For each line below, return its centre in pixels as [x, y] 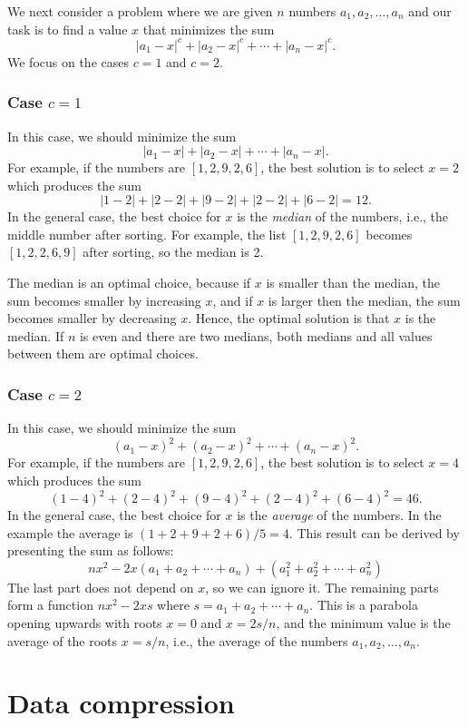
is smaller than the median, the [353, 283]
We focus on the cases [68, 61]
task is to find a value [68, 29]
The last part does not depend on [101, 587]
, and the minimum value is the [363, 623]
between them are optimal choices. [103, 353]
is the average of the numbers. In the [339, 515]
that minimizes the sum [209, 29]
